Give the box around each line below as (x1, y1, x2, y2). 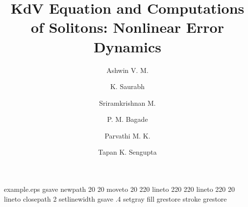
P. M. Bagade (107, 114, 148, 124)
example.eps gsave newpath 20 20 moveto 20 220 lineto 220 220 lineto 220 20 (4, 184, 235, 194)
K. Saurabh (110, 81, 145, 92)
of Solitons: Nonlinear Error (31, 17, 224, 37)
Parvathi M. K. (104, 130, 150, 140)
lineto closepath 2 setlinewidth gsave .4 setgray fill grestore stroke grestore (4, 193, 227, 204)
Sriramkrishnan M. (99, 97, 156, 108)
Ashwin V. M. (106, 65, 149, 75)
